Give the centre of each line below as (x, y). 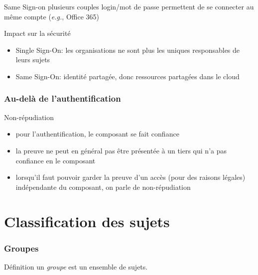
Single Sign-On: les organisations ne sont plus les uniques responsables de (128, 50)
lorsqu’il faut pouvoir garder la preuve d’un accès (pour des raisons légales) (130, 177)
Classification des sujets (87, 221)
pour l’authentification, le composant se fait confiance (97, 134)
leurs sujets (33, 60)
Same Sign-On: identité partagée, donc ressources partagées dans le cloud (128, 76)
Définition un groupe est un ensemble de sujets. (76, 266)
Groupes (21, 248)
